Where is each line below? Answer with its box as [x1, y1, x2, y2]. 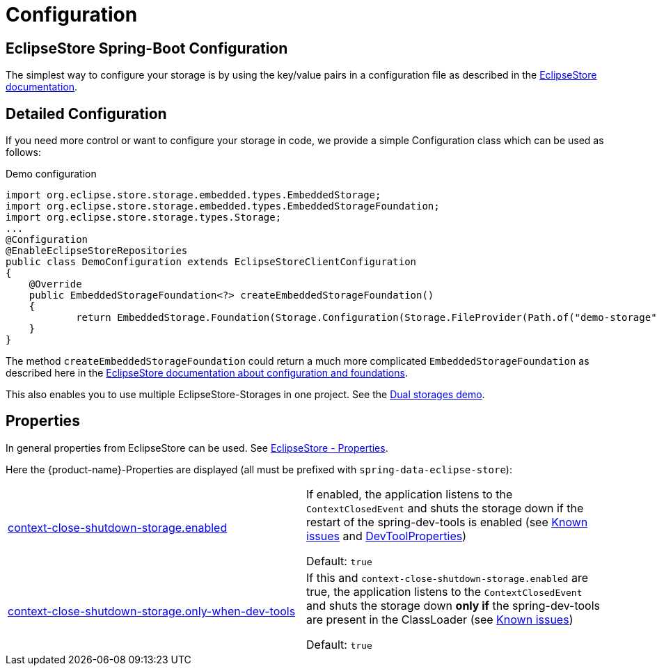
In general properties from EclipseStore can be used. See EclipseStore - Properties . [6, 441, 388, 454]
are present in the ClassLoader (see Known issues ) [306, 612, 573, 626]
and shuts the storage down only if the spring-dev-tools [306, 598, 601, 613]
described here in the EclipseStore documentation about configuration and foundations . [6, 367, 408, 379]
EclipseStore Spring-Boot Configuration [6, 39, 288, 57]
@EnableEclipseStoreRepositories [6, 245, 188, 257]
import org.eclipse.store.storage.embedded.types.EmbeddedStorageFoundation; [6, 200, 440, 212]
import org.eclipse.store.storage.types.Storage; [6, 212, 282, 223]
